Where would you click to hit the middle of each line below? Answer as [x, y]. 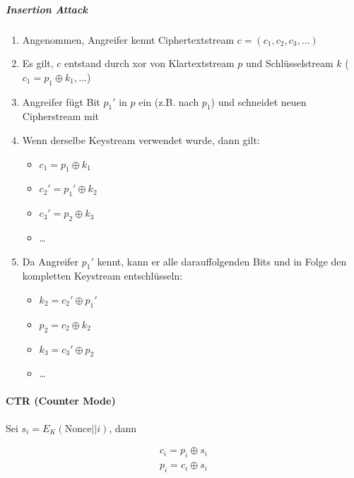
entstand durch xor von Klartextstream [149, 63]
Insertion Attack [47, 9]
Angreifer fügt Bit [61, 101]
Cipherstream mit [61, 116]
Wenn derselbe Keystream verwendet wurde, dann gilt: [141, 139]
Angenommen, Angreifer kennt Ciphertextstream [128, 39]
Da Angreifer [51, 261]
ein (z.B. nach [169, 101]
